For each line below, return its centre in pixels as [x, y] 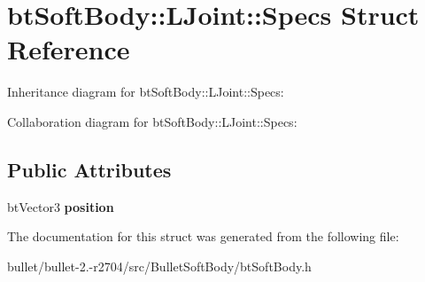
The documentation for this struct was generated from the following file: [203, 236]
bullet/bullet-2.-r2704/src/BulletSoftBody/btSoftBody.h [159, 266]
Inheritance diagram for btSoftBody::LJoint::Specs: [146, 92]
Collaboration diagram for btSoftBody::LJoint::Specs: [152, 121]
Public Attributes [89, 169]
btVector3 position [61, 206]
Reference [69, 49]
